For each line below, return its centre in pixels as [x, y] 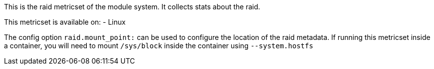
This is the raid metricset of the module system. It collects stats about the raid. [132, 7]
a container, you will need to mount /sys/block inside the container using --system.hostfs [159, 46]
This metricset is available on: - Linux [65, 22]
